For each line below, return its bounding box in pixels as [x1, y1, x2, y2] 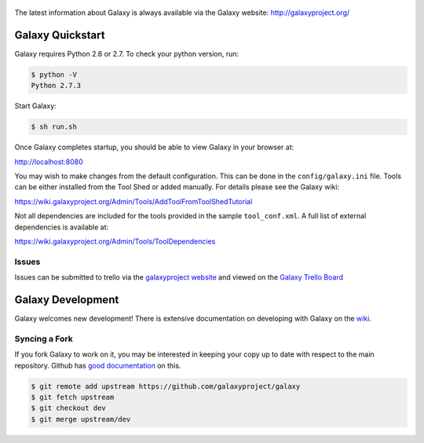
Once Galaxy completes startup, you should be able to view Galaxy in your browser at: [14, 142, 294, 152]
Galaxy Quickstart [14, 28, 105, 42]
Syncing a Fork [14, 333, 74, 344]
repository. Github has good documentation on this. [14, 361, 181, 370]
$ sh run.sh [31, 123, 78, 131]
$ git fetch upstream [31, 393, 115, 401]
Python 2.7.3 [31, 81, 82, 90]
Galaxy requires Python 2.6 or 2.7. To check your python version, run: [14, 49, 239, 58]
